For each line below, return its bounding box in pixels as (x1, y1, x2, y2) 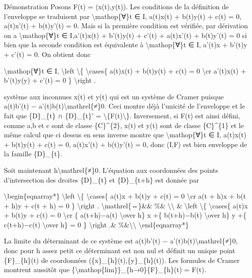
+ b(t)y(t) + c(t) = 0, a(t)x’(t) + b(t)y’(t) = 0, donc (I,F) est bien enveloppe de (4, 139, 247, 149)
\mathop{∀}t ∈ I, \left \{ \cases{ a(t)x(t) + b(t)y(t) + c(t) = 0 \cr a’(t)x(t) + (4, 65, 246, 75)
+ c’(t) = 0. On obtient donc (4, 49, 91, 59)
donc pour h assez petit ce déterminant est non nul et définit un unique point (4, 245, 235, 256)
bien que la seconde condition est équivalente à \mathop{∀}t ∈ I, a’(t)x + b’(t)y (4, 39, 248, 50)
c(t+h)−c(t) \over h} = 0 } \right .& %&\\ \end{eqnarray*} (4, 219, 189, 229)
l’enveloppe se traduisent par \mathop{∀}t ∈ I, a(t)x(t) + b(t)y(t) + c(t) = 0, (4, 11, 242, 21)
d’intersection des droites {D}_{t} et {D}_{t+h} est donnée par (4, 174, 199, 185)
